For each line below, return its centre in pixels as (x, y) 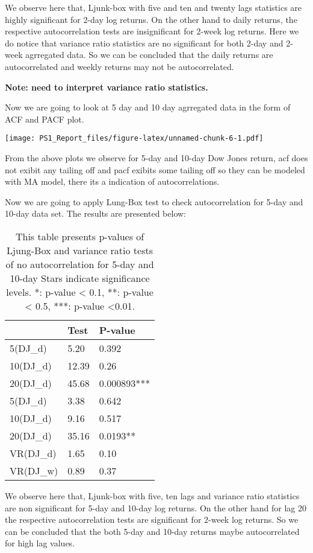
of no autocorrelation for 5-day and (80, 264)
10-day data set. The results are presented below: (95, 213)
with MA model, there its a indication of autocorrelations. (112, 181)
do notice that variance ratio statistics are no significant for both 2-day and (144, 43)
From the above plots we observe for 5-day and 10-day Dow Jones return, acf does (156, 158)
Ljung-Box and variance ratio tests (80, 250)
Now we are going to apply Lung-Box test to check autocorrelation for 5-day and (154, 201)
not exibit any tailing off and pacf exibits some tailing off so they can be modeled (155, 169)
